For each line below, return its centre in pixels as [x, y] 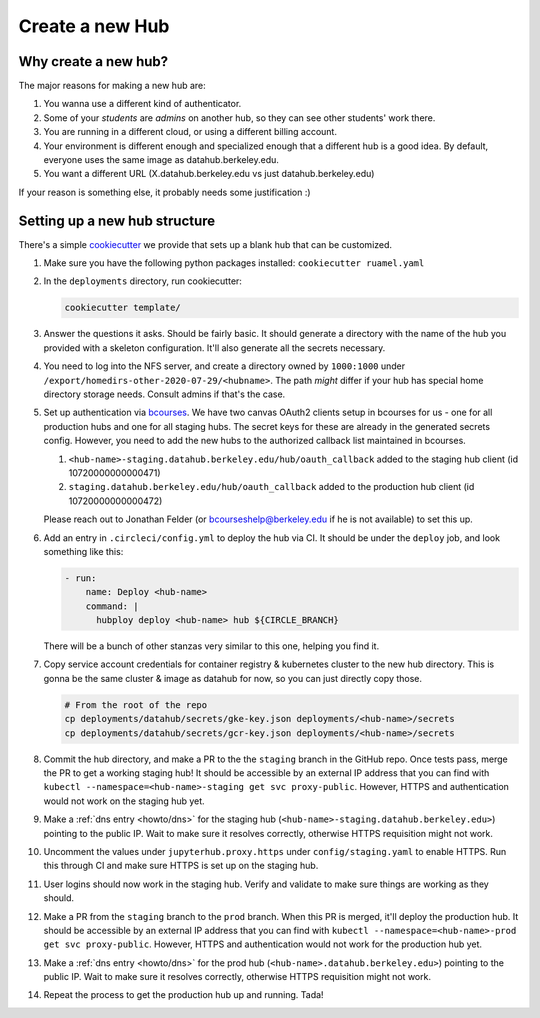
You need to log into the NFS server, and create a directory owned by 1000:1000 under [224, 366]
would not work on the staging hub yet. [124, 801]
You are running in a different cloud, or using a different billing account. [190, 132]
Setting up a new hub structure [117, 220]
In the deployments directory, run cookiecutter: [142, 281]
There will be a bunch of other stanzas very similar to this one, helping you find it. [211, 646]
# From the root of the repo [136, 704]
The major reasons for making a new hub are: [112, 86]
